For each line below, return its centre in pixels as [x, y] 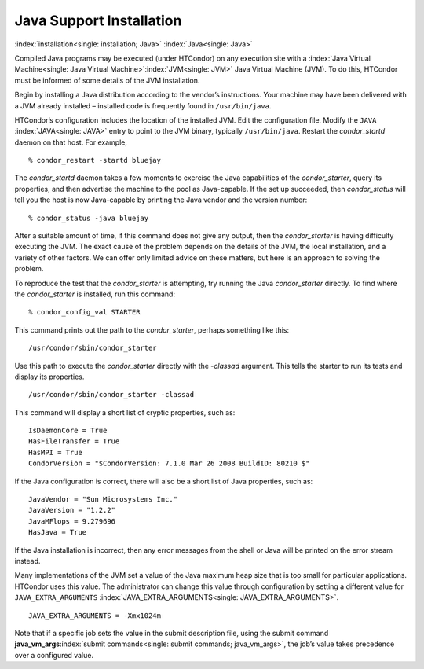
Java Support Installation [98, 20]
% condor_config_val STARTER [84, 312]
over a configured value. [54, 655]
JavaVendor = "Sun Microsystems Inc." [103, 500]
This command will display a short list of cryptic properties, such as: [125, 412]
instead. [27, 561]
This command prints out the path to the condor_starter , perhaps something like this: [152, 329]
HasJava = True [58, 532]
